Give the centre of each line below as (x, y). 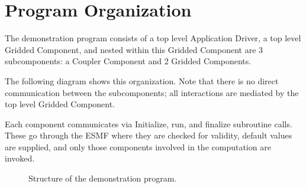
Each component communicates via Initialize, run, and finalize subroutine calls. (149, 123)
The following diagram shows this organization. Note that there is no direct (142, 80)
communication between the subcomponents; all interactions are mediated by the (152, 92)
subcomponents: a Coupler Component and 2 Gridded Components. (128, 61)
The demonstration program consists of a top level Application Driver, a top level (153, 38)
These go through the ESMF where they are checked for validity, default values (149, 135)
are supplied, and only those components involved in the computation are (138, 146)
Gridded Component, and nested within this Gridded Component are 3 (134, 49)
